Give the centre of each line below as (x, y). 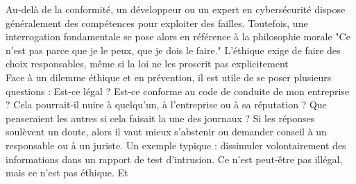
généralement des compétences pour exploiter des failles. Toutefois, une (157, 23)
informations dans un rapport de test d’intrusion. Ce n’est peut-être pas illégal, (174, 159)
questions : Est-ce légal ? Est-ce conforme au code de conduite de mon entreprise (178, 91)
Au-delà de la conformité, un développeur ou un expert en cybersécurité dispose (176, 9)
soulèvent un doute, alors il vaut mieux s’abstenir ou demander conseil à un (166, 132)
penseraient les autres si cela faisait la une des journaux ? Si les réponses (160, 118)
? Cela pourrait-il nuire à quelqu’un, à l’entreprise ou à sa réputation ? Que (166, 104)
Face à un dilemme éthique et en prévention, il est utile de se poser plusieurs (169, 77)
